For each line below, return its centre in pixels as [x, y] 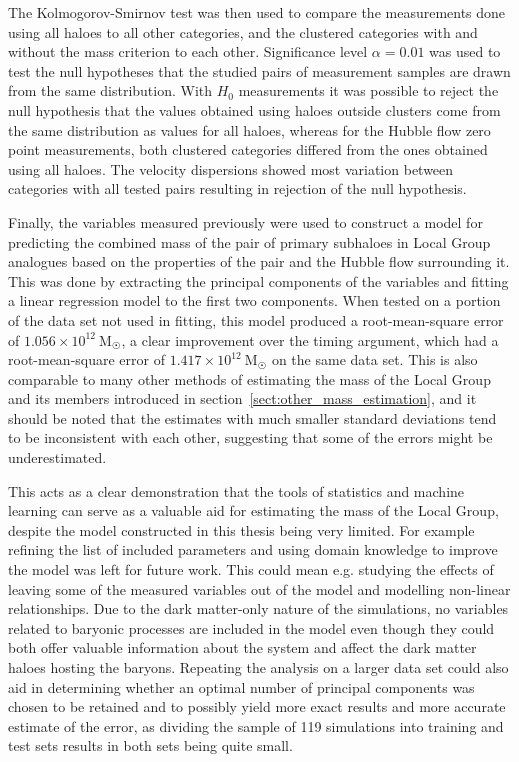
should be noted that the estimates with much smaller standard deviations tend [252, 417]
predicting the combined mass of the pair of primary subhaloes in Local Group [249, 241]
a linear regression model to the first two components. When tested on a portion [254, 300]
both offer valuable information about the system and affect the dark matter [242, 647]
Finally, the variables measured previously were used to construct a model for [245, 221]
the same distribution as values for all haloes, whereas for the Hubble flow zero [249, 129]
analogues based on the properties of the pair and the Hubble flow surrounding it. [259, 261]
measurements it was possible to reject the [368, 90]
